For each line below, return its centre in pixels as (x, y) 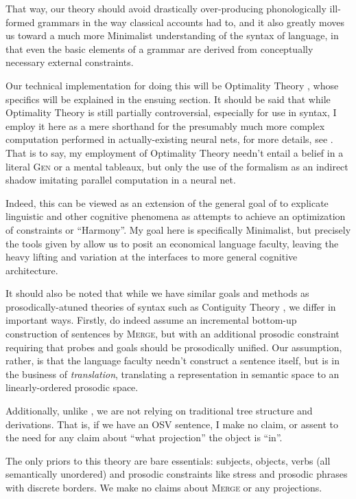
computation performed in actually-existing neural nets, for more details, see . (169, 139)
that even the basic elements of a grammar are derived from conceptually (159, 48)
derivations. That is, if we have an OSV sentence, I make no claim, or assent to (172, 424)
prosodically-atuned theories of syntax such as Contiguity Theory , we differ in (171, 306)
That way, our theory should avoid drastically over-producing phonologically (166, 8)
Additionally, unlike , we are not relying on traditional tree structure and (159, 411)
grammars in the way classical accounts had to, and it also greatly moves (191, 22)
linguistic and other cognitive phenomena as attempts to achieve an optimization (176, 216)
